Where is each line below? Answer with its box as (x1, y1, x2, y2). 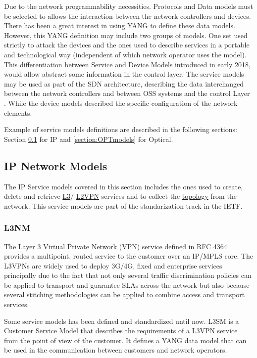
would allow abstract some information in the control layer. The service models (4, 69, 244, 79)
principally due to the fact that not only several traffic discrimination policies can (4, 270, 252, 280)
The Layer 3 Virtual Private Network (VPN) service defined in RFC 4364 (4, 241, 227, 251)
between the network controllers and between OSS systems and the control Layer (4, 88, 250, 98)
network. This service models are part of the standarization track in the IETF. (4, 200, 243, 211)
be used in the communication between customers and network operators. (4, 345, 227, 355)
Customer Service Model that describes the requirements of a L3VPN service (4, 325, 238, 336)
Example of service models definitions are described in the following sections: (4, 124, 237, 134)
